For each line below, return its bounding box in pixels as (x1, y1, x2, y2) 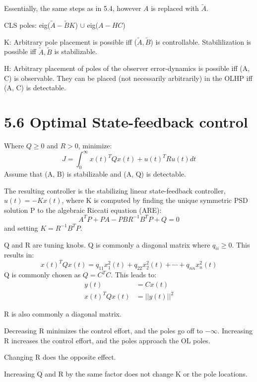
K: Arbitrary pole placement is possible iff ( (4, 36, 137, 47)
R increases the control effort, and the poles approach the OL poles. (4, 335, 210, 345)
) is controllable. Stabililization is (150, 36, 252, 47)
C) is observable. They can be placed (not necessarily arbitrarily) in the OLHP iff (4, 72, 253, 83)
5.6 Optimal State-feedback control (4, 112, 248, 132)
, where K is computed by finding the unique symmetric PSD (62, 195, 248, 205)
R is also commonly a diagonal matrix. (4, 309, 122, 319)
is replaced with (151, 3, 199, 13)
